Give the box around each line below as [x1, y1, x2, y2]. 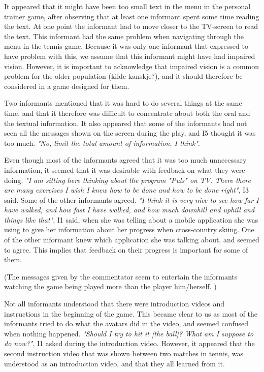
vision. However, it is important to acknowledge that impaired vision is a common [4, 60, 259, 71]
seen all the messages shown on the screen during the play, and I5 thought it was [4, 128, 256, 138]
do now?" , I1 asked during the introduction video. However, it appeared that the [4, 338, 255, 349]
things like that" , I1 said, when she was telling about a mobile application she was [4, 214, 258, 225]
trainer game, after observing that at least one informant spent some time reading [4, 11, 259, 21]
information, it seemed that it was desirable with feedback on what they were [4, 164, 245, 175]
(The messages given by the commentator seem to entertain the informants [4, 271, 238, 282]
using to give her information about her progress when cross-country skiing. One [4, 224, 254, 235]
